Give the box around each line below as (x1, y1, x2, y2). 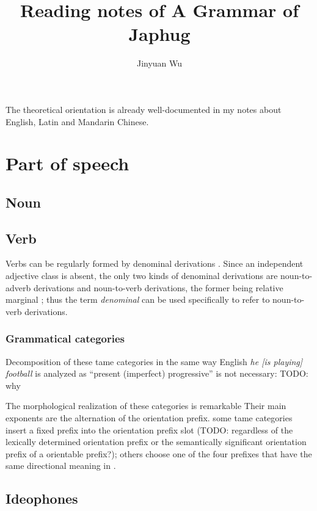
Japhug (128, 21, 191, 46)
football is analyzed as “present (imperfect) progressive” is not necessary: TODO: (5, 367, 308, 380)
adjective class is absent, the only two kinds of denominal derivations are (5, 269, 278, 282)
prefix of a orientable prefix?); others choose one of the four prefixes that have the (5, 447, 312, 460)
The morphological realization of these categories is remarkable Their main (5, 399, 286, 412)
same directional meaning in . (5, 459, 116, 472)
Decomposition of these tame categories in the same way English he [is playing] (5, 355, 303, 368)
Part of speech (5, 151, 129, 176)
